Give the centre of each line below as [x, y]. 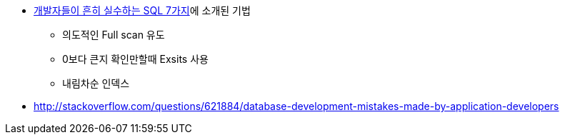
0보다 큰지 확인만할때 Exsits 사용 [135, 59]
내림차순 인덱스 [96, 83]
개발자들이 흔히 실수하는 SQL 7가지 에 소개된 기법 [142, 10]
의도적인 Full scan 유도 [114, 35]
